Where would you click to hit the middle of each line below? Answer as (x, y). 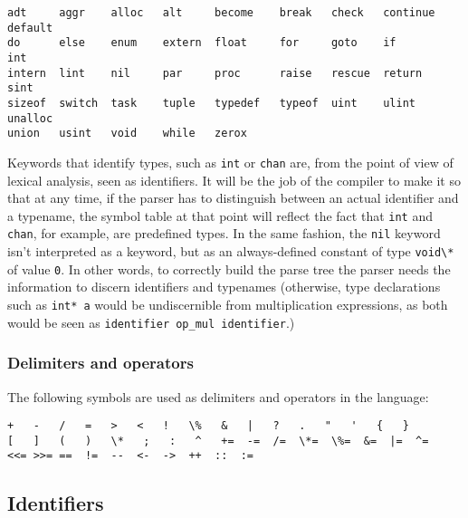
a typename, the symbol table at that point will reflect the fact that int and (220, 215)
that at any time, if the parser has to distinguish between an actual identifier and (233, 198)
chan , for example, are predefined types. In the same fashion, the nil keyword (224, 233)
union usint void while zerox (127, 134)
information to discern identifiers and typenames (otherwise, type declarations (224, 287)
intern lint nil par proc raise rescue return (215, 73)
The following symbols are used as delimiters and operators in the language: (218, 396)
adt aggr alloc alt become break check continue (221, 13)
